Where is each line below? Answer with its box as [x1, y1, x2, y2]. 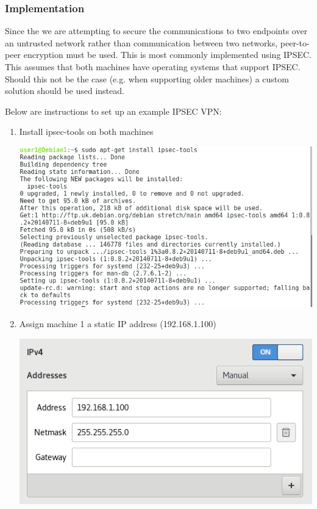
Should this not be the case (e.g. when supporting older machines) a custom [5, 72, 289, 85]
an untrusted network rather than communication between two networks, [5, 36, 278, 49]
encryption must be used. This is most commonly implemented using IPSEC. [23, 48, 312, 61]
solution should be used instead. [5, 84, 124, 97]
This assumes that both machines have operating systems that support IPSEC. [5, 60, 301, 73]
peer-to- [280, 36, 310, 49]
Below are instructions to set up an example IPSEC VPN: [5, 104, 222, 117]
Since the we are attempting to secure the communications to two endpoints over [5, 24, 308, 37]
